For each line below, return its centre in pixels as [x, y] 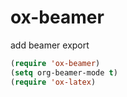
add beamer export [50, 45]
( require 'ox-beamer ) [55, 63]
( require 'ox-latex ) [53, 82]
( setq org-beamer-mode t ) [64, 72]
